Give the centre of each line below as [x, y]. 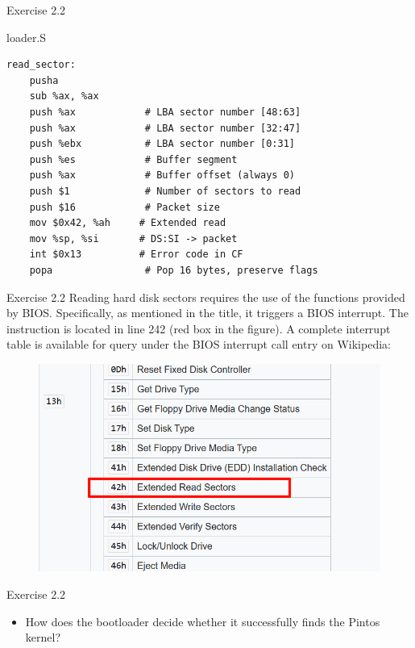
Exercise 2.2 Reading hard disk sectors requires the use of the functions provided [206, 297]
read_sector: [41, 65]
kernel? [43, 637]
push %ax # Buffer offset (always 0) [162, 176]
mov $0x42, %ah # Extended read [128, 223]
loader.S [27, 37]
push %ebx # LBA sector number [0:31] [162, 144]
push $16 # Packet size [124, 207]
